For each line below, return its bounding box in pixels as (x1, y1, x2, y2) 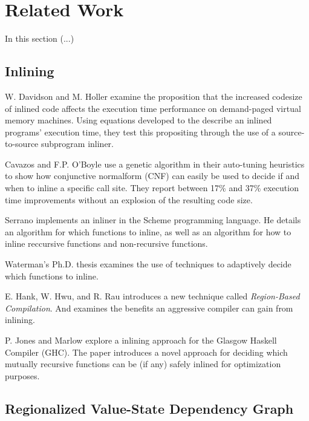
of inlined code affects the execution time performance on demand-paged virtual (5, 102, 301, 114)
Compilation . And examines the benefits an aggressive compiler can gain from (5, 301, 293, 314)
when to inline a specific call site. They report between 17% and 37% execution (5, 181, 299, 194)
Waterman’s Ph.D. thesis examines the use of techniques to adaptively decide (5, 258, 291, 270)
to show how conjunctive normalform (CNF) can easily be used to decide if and (5, 169, 299, 182)
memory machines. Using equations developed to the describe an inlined (5, 114, 272, 126)
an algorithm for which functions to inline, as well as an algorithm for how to (5, 225, 291, 238)
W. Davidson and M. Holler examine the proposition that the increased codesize (5, 90, 302, 102)
